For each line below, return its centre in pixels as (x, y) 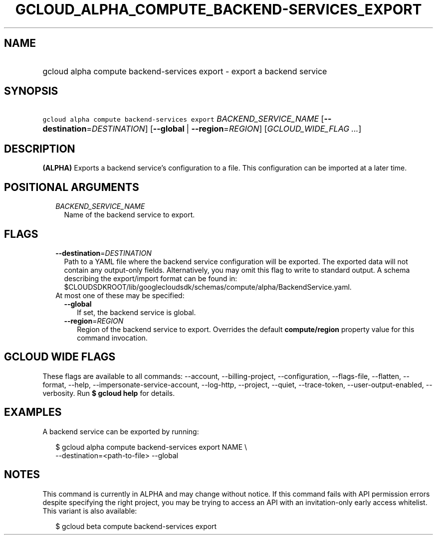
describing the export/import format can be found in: (151, 278)
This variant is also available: (90, 511)
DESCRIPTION (40, 149)
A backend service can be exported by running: (121, 431)
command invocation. (112, 338)
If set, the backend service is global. (136, 312)
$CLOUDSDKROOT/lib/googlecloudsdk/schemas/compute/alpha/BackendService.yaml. (208, 287)
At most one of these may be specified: (120, 295)
